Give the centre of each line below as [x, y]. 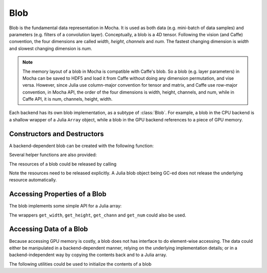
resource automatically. [33, 180]
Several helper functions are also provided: [53, 155]
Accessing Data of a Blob [49, 229]
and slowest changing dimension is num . [51, 48]
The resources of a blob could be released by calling [63, 164]
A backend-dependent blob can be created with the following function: [82, 146]
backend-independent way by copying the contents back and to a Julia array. [88, 255]
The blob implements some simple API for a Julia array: [66, 206]
